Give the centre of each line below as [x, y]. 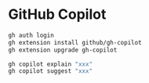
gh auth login [31, 35]
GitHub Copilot [57, 14]
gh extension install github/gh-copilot [75, 42]
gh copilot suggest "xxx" [50, 71]
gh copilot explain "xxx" [50, 64]
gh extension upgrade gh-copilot [63, 50]
